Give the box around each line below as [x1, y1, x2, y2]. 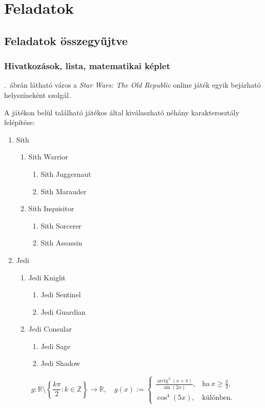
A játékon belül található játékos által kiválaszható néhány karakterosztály [4, 107, 239, 117]
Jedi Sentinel [40, 289, 81, 300]
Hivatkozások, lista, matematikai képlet [4, 59, 170, 72]
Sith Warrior [28, 151, 68, 162]
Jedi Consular [28, 323, 72, 334]
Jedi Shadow [40, 358, 80, 369]
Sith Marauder [40, 186, 87, 196]
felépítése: [4, 117, 35, 128]
